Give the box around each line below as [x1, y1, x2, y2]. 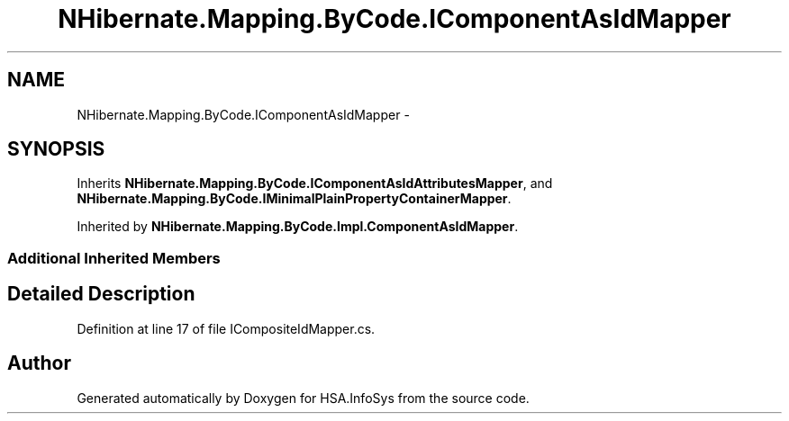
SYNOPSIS [7, 138, 105, 161]
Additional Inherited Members [7, 248, 221, 267]
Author [7, 352, 71, 375]
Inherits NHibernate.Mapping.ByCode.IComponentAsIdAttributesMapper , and [77, 175, 553, 192]
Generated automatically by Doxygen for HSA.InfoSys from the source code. [77, 390, 530, 406]
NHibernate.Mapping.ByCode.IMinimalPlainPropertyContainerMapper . [77, 191, 512, 207]
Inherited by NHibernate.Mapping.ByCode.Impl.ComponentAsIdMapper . [77, 219, 519, 235]
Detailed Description [7, 282, 195, 306]
